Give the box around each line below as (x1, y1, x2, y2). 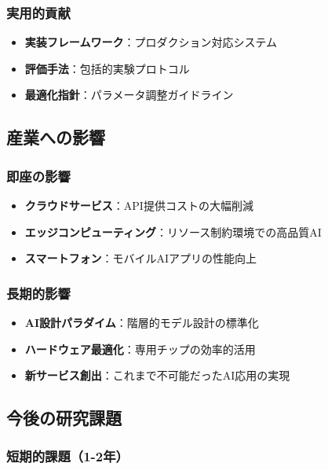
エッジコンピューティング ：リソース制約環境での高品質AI (24, 223, 322, 240)
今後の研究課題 (6, 406, 122, 430)
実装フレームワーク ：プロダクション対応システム (24, 34, 277, 50)
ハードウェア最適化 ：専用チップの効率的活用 (24, 340, 256, 357)
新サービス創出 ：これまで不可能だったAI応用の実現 (24, 367, 290, 384)
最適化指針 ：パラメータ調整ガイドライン (24, 86, 234, 103)
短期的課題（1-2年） (6, 446, 129, 466)
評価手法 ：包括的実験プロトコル (24, 60, 190, 76)
